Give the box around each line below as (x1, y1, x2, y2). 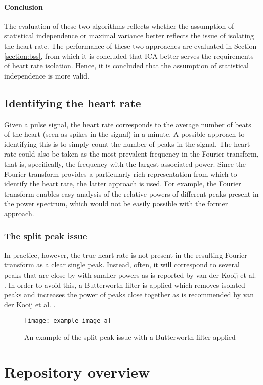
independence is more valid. (4, 70, 90, 81)
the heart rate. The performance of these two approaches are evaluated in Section (4, 40, 257, 51)
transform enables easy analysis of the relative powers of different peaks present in (4, 188, 259, 199)
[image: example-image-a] (24, 317, 111, 325)
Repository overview (4, 361, 150, 382)
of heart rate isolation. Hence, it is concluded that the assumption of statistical (4, 60, 249, 71)
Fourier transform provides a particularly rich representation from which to (4, 168, 237, 179)
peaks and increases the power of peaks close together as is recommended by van (4, 289, 254, 300)
